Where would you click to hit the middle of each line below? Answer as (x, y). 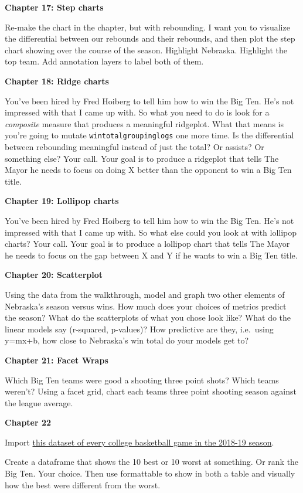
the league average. (39, 402)
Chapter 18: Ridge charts (57, 81)
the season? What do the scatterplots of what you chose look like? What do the (148, 317)
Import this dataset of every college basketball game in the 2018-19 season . (139, 442)
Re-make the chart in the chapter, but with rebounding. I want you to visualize (147, 27)
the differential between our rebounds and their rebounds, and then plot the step (150, 38)
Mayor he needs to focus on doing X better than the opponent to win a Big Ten (148, 170)
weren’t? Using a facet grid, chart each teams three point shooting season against (151, 391)
